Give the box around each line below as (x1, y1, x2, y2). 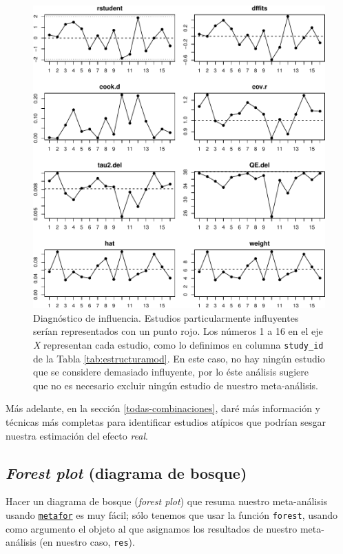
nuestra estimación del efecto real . (6, 428, 148, 442)
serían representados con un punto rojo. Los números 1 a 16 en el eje (33, 324, 323, 338)
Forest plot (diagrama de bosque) (6, 462, 247, 483)
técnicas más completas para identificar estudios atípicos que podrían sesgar (6, 414, 326, 429)
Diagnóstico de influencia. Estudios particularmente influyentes (33, 310, 299, 325)
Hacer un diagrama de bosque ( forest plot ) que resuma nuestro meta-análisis (6, 494, 328, 509)
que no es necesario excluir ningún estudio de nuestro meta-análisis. (33, 378, 318, 392)
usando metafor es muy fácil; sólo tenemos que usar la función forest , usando (6, 507, 338, 522)
